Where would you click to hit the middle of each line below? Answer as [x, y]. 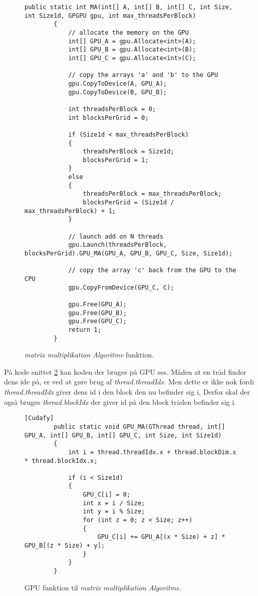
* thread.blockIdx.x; [61, 461]
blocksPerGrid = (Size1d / [128, 203]
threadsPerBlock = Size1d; [128, 152]
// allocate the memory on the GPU [128, 32]
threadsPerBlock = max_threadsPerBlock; [152, 194]
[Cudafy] [39, 418]
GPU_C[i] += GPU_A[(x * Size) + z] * [161, 537]
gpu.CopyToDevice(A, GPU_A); [118, 83]
